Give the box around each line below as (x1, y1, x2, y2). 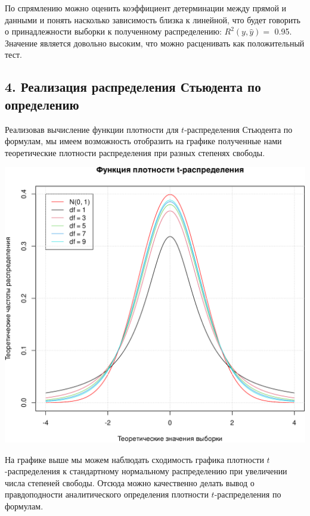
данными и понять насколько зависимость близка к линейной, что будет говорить (5, 13, 300, 26)
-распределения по (214, 488, 281, 501)
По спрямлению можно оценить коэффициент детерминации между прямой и (5, 2, 287, 14)
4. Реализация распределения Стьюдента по (5, 77, 261, 96)
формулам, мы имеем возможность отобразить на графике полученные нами (5, 135, 282, 147)
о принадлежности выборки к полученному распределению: (5, 25, 222, 38)
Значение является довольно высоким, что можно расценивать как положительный (5, 36, 305, 49)
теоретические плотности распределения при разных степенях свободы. (5, 146, 265, 158)
